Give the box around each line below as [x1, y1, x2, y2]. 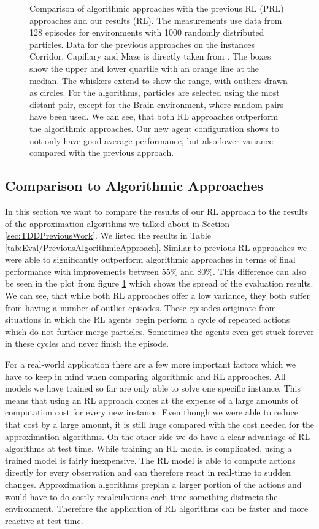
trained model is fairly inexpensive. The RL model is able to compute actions [5, 454, 296, 466]
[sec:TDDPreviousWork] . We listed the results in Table [5, 229, 211, 242]
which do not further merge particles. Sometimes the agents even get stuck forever [5, 325, 314, 338]
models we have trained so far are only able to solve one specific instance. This [5, 382, 301, 395]
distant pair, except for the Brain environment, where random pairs [29, 98, 284, 110]
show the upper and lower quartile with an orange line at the [29, 61, 259, 74]
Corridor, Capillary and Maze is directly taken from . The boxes [29, 50, 271, 63]
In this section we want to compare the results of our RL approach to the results [5, 204, 309, 217]
